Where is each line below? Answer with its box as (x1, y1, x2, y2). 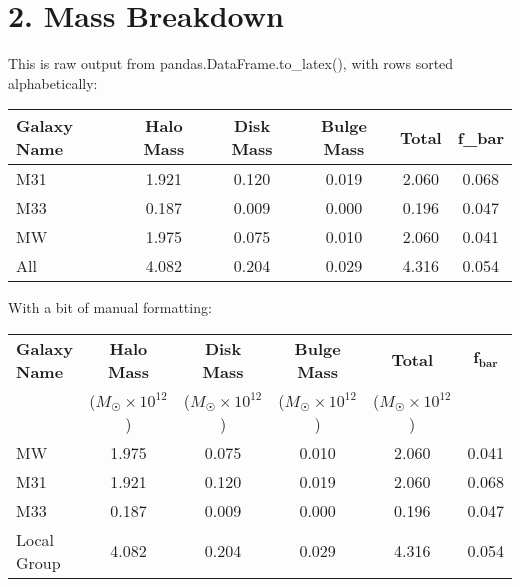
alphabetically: (8, 72, 98, 93)
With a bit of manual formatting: (8, 297, 212, 318)
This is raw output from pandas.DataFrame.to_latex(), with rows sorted (8, 53, 454, 74)
